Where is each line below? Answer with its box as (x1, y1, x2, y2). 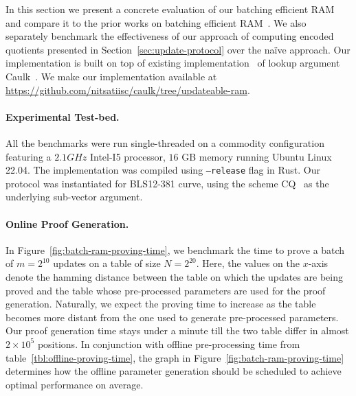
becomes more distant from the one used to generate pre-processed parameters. (5, 310, 339, 324)
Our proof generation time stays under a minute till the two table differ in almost (5, 323, 349, 338)
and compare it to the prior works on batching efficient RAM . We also (5, 15, 307, 30)
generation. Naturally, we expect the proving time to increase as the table (5, 296, 316, 311)
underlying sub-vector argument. (5, 189, 143, 204)
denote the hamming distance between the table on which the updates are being (5, 269, 343, 283)
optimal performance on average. (5, 377, 144, 391)
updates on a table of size (53, 256, 161, 270)
